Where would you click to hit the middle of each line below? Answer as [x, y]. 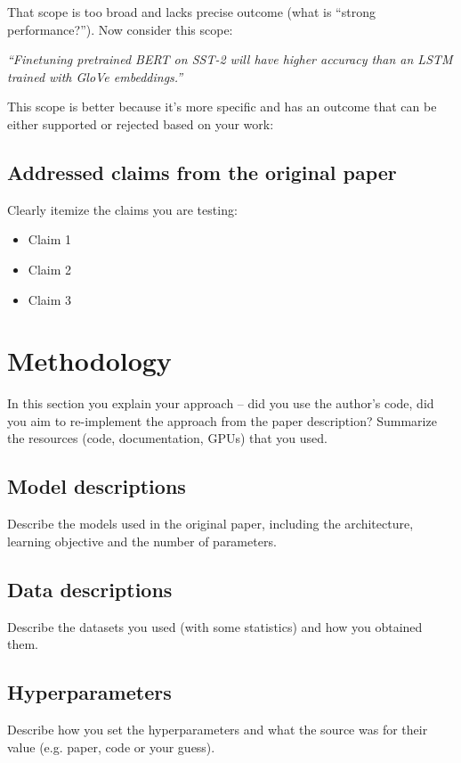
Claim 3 [50, 299]
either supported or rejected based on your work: [141, 123]
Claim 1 [50, 239]
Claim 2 [50, 269]
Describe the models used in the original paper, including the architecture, [210, 524]
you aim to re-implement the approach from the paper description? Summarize [222, 420]
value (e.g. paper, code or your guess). [111, 747]
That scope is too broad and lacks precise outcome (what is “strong [191, 12]
